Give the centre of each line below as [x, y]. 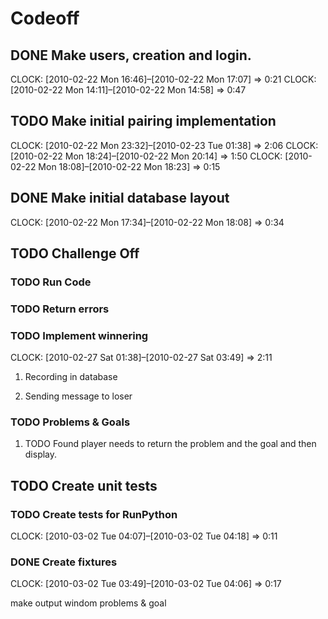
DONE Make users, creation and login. [131, 55]
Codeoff [45, 18]
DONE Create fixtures [64, 562]
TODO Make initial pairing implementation [143, 121]
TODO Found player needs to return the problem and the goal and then [170, 444]
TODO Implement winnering [79, 335]
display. [41, 454]
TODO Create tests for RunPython [94, 514]
